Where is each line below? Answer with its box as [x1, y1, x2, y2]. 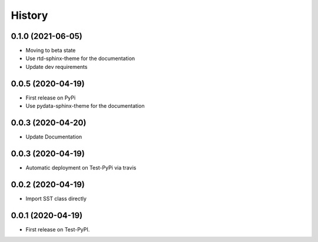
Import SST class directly [25, 195, 87, 202]
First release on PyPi [25, 94, 76, 101]
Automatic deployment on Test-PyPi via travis [25, 164, 137, 171]
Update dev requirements [25, 63, 88, 70]
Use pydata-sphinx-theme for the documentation [25, 102, 145, 110]
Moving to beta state [25, 47, 76, 54]
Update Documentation [25, 133, 82, 141]
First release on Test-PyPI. [25, 226, 90, 233]
